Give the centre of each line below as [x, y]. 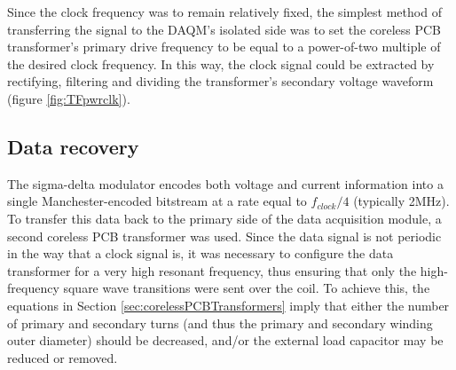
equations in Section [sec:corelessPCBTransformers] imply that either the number [228, 305]
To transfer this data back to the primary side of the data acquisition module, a [224, 218]
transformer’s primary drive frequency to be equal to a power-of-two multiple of [224, 47]
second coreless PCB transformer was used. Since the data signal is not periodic [224, 236]
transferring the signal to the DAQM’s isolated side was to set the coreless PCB [224, 29]
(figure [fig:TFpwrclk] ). [69, 98]
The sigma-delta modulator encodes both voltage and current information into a [225, 183]
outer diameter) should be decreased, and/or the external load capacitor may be [225, 340]
